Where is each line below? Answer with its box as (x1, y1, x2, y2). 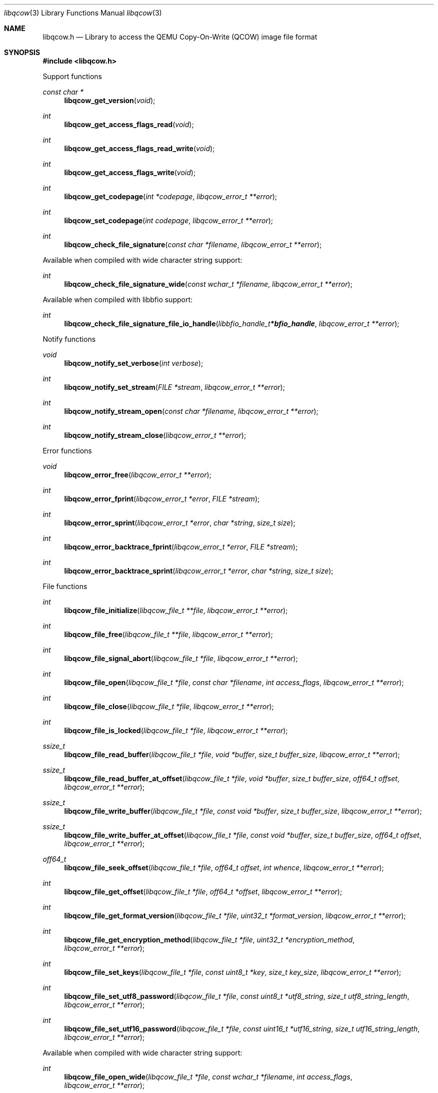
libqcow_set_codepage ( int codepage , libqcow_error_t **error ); (64, 216, 273, 225)
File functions (42, 582, 87, 591)
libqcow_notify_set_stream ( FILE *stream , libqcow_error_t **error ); (64, 383, 285, 391)
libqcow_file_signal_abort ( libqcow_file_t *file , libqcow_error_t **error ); (64, 654, 298, 663)
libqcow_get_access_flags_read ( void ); (64, 120, 194, 129)
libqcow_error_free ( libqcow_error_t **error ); (64, 470, 211, 479)
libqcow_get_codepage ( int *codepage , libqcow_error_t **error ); (64, 192, 277, 201)
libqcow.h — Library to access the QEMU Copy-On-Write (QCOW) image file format (42, 33, 317, 41)
